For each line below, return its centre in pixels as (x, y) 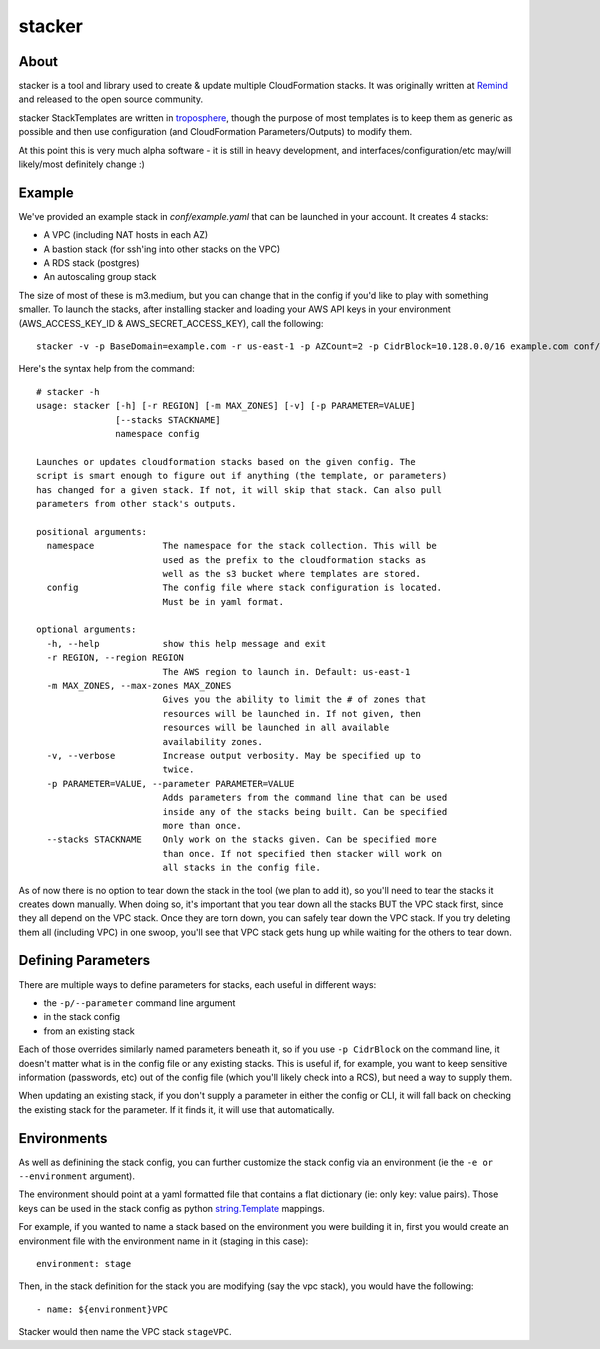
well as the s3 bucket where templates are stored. (292, 573)
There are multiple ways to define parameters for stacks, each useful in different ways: (197, 984)
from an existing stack (89, 1031)
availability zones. (213, 741)
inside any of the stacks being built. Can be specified (305, 811)
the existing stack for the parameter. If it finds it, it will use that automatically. (176, 1109)
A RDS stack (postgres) (91, 263)
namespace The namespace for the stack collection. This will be (241, 546)
